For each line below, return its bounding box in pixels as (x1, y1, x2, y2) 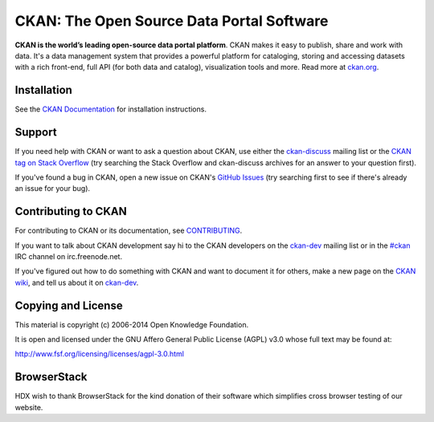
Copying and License (14, 298, 124, 312)
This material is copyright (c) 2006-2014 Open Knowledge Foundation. (14, 319, 249, 329)
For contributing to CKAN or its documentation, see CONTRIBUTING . (14, 225, 243, 236)
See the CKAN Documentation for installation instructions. (14, 104, 207, 114)
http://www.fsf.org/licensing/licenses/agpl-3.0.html (14, 349, 185, 359)
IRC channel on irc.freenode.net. (14, 252, 123, 261)
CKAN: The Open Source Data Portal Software (14, 12, 329, 30)
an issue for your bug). (14, 184, 91, 193)
